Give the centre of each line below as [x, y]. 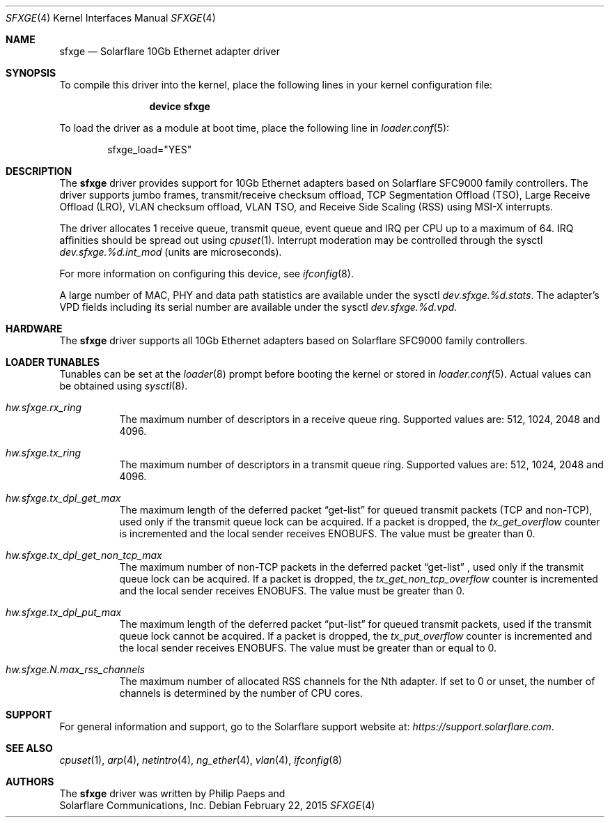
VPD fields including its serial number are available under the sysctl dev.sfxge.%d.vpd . [258, 307]
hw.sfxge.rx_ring [44, 407]
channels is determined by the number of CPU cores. [241, 693]
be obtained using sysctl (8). [124, 386]
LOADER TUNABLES [53, 362]
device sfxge [180, 106]
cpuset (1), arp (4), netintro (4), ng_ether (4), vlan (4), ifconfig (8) [201, 760]
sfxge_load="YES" [150, 149]
